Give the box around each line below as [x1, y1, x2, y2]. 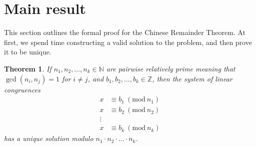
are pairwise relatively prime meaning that [106, 63, 235, 73]
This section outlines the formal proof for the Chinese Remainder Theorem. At [4, 27, 245, 37]
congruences [4, 84, 40, 94]
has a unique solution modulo [4, 133, 93, 143]
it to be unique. [4, 46, 51, 57]
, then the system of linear [152, 73, 232, 83]
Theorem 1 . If [4, 63, 51, 73]
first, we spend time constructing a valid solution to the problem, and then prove [4, 36, 252, 47]
